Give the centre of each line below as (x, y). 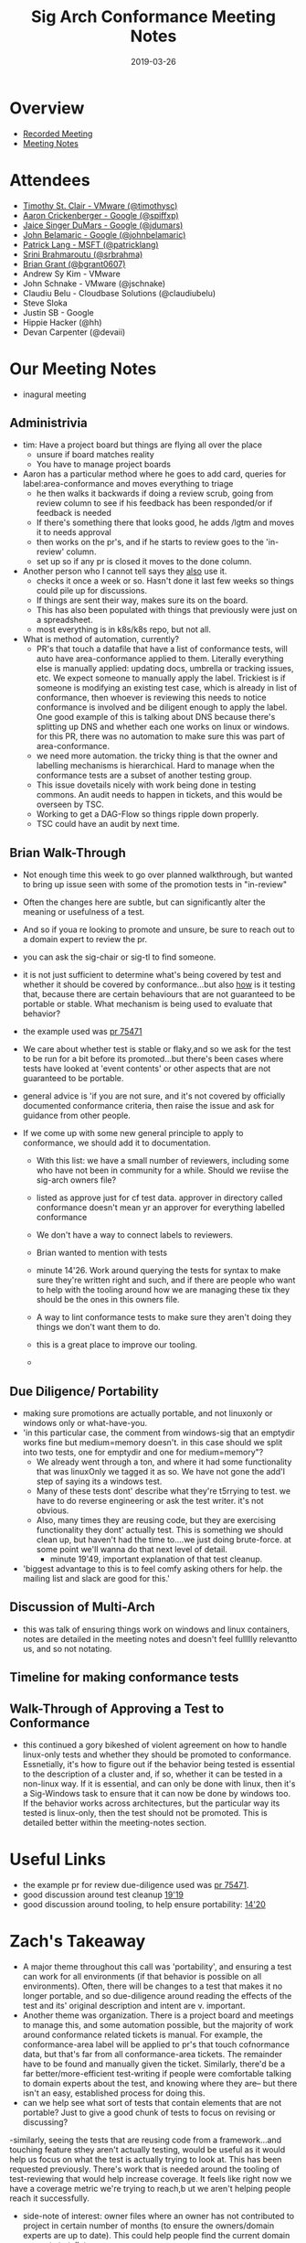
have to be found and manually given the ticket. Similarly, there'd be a (154, 2064)
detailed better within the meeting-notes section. (115, 1823)
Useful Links (58, 1860)
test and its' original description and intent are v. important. (134, 2005)
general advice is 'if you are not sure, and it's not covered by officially (154, 1096)
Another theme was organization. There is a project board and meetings (158, 2015)
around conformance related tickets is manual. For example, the (142, 2034)
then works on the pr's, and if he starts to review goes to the (150, 542)
